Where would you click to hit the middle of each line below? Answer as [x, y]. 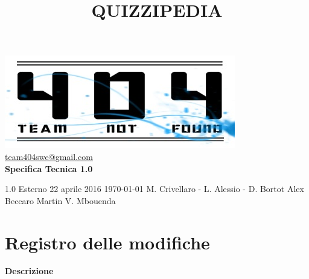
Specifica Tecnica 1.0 [49, 168]
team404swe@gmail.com [49, 156]
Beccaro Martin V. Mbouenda [60, 200]
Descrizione [29, 271]
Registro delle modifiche [107, 242]
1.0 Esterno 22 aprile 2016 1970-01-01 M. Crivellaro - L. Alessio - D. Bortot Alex [154, 189]
